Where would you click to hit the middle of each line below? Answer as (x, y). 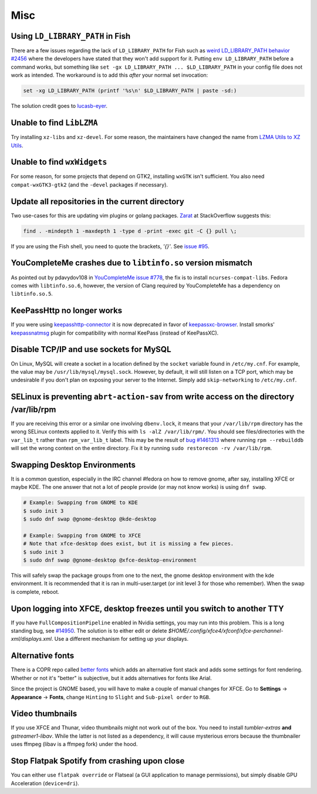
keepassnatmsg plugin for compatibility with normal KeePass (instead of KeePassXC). (115, 333)
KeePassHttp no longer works (67, 311)
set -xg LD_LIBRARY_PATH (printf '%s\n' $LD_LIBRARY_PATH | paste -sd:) (130, 91)
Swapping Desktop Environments (73, 464)
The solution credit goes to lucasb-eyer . (59, 106)
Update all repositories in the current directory (97, 202)
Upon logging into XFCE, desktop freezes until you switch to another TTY (147, 608)
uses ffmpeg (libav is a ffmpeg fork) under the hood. (74, 744)
